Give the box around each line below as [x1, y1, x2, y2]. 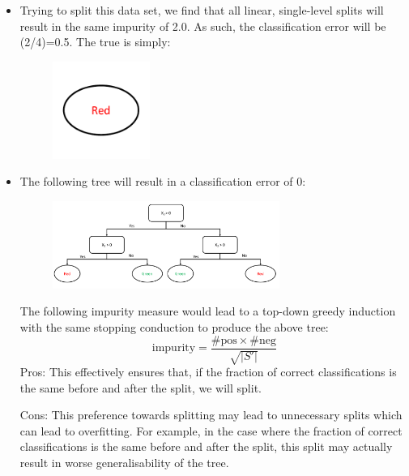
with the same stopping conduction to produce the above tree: [19, 318, 329, 335]
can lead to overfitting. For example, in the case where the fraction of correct [19, 422, 403, 439]
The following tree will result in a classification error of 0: [19, 173, 306, 190]
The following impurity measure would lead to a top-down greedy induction [19, 302, 396, 319]
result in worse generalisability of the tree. [19, 454, 229, 470]
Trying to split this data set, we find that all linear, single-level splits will [19, 2, 384, 18]
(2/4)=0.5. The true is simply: [19, 33, 171, 50]
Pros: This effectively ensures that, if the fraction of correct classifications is [19, 363, 397, 380]
